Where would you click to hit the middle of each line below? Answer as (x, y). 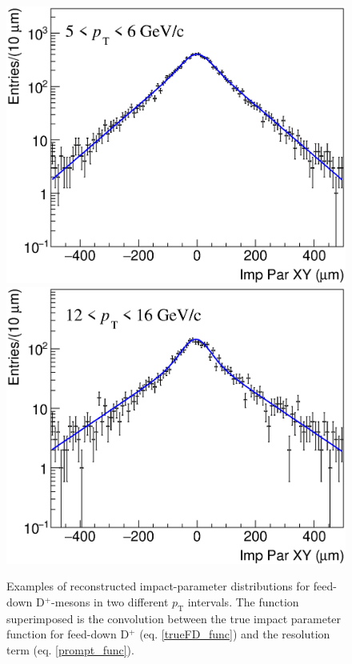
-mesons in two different (110, 601)
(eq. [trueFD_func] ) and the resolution (235, 634)
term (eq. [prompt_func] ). (70, 649)
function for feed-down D (68, 634)
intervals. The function (243, 601)
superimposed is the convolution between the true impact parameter (174, 618)
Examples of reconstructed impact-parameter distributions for (158, 586)
